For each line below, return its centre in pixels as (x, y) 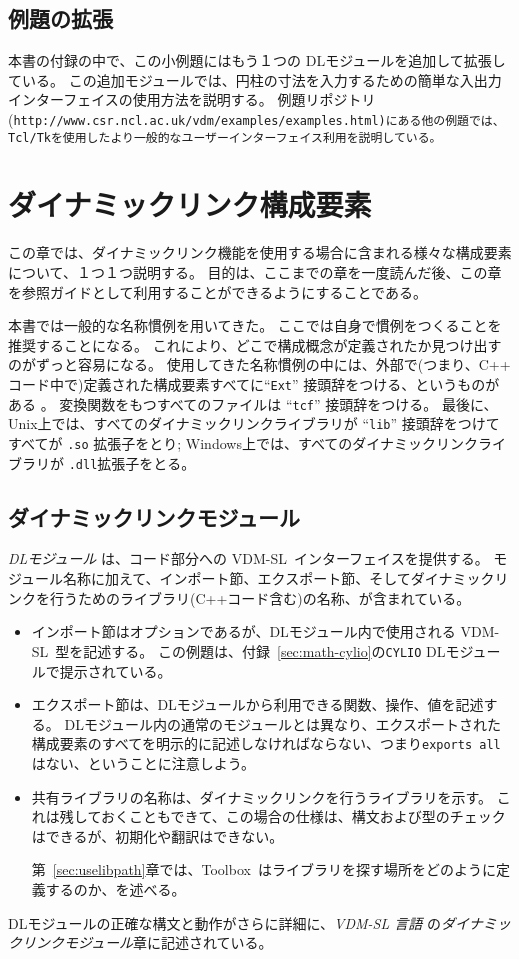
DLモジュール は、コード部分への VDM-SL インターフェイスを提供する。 (248, 558)
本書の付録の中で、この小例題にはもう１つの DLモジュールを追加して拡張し (257, 60)
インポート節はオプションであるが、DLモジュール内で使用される (243, 631)
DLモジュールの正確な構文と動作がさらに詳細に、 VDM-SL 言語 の (224, 922)
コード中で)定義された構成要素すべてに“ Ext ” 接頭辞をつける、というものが (254, 383)
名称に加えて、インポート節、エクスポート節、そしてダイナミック (279, 578)
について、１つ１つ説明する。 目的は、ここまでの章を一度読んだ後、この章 (255, 272)
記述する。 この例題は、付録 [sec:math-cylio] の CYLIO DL (264, 650)
